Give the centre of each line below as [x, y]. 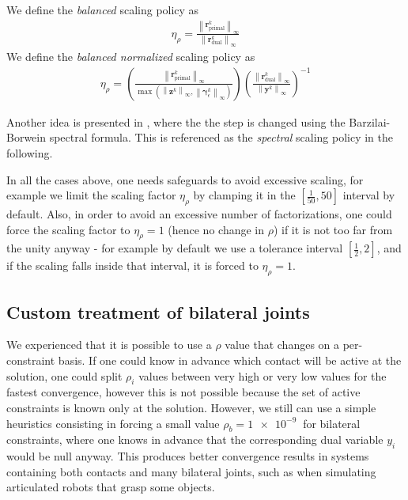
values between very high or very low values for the [263, 375]
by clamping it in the [244, 195]
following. [30, 152]
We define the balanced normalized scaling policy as [131, 57]
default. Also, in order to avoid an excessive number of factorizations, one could [199, 213]
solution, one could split [64, 375]
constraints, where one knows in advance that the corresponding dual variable [195, 439]
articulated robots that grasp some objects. [111, 487]
